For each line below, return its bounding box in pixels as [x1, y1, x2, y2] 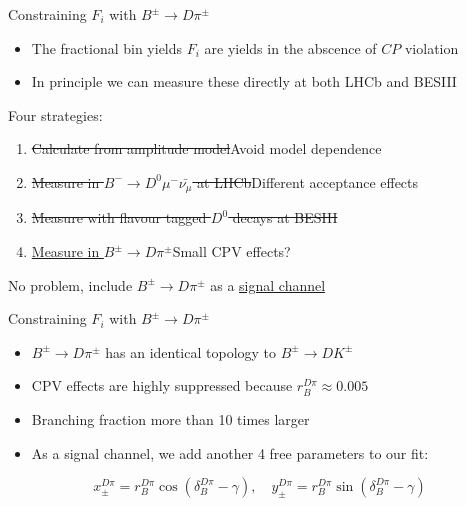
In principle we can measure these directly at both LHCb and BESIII [31, 71, 457, 92]
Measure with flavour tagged [31, 207, 207, 228]
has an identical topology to [105, 341, 277, 362]
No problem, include [8, 274, 133, 295]
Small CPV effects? [172, 241, 291, 262]
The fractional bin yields [31, 37, 183, 58]
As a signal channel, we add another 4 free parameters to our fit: [31, 442, 429, 463]
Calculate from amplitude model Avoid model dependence [31, 138, 382, 159]
